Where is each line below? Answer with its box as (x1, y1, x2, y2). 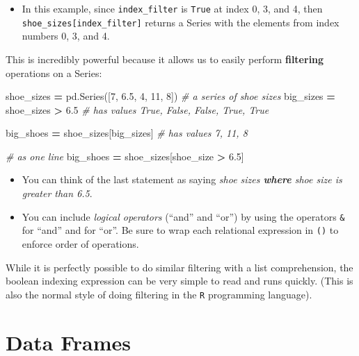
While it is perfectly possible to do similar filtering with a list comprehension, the (6, 260, 353, 274)
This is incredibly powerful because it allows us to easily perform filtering (6, 51, 324, 66)
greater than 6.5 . (22, 186, 93, 201)
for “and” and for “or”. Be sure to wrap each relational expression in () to (22, 223, 339, 237)
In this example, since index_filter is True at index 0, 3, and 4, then (22, 1, 323, 15)
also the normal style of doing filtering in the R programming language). (6, 287, 312, 301)
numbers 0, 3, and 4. (22, 28, 110, 43)
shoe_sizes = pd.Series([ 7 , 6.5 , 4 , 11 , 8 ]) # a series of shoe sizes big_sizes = (6, 89, 335, 103)
